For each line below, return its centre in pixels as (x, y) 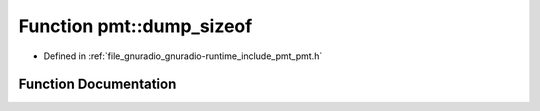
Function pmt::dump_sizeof (135, 26)
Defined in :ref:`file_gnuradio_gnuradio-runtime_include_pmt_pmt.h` (183, 56)
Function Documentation (97, 84)
